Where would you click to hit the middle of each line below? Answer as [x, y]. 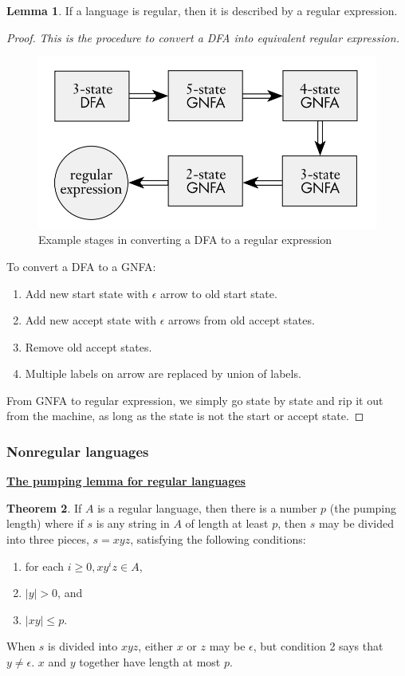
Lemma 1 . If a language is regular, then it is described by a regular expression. [202, 10]
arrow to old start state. [218, 293]
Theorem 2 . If [44, 507]
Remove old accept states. [88, 346]
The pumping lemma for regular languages [126, 481]
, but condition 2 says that [318, 646]
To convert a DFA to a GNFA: [81, 266]
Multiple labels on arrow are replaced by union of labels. [163, 373]
